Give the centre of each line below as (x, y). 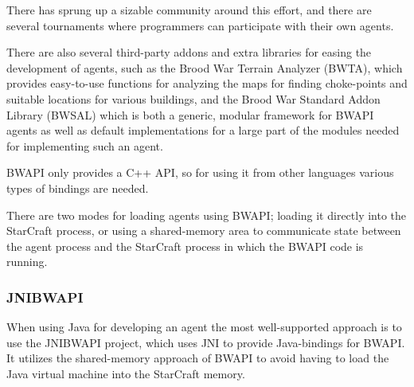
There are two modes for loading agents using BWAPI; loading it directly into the (207, 215)
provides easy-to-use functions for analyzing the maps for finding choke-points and (207, 83)
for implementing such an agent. (85, 145)
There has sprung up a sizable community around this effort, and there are (189, 10)
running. (27, 262)
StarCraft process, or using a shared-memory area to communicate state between (204, 231)
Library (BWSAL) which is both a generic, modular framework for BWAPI (190, 114)
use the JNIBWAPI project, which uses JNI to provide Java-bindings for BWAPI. (206, 342)
